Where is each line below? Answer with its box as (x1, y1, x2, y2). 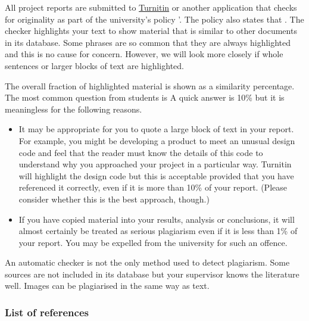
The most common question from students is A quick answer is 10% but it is (5, 91, 285, 104)
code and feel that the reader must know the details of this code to (18, 146, 263, 158)
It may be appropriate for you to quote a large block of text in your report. (18, 123, 294, 135)
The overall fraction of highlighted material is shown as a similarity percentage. (5, 79, 295, 92)
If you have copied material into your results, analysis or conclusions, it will (18, 213, 295, 225)
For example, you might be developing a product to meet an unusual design (18, 134, 295, 147)
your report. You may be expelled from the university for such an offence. (18, 236, 288, 248)
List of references (5, 304, 89, 319)
